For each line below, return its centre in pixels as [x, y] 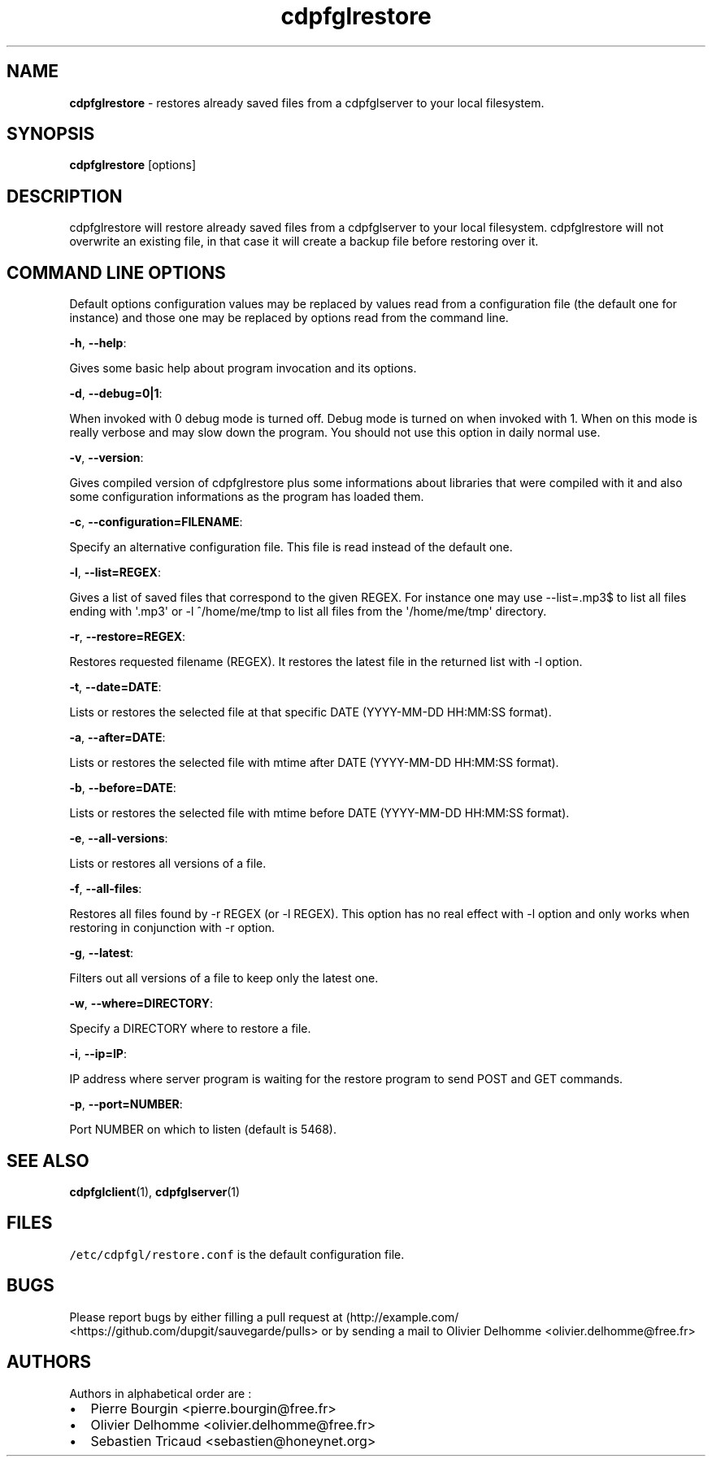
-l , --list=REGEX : [115, 573]
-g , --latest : [102, 953]
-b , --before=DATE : [123, 788]
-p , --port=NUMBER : [126, 1104]
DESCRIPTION [65, 196]
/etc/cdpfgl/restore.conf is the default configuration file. [237, 1254]
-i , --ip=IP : [98, 1054]
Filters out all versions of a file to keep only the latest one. [224, 978]
